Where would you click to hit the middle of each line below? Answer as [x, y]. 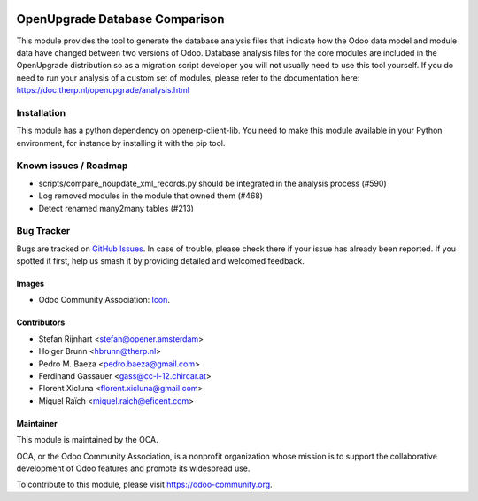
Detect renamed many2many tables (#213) [116, 208]
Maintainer [37, 423]
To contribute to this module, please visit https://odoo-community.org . [145, 485]
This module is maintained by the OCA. [87, 440]
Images [30, 284]
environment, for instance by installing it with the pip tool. [121, 143]
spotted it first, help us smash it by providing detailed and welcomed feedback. [160, 261]
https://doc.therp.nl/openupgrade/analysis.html [103, 90]
